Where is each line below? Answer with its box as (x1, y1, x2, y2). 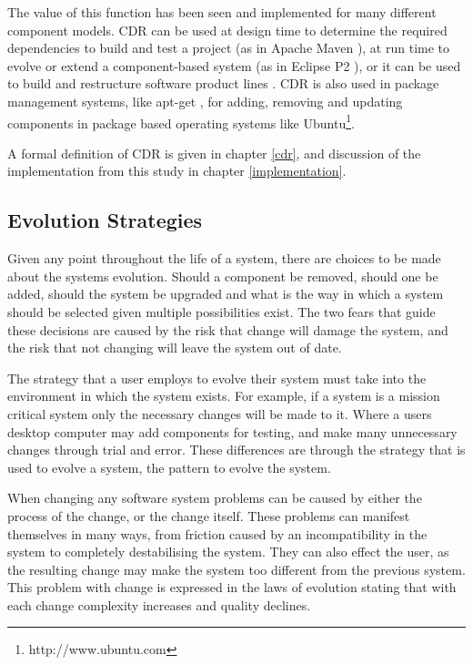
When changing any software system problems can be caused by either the (7, 488, 422, 507)
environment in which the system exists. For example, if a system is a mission (7, 386, 440, 405)
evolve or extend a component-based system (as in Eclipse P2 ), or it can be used (7, 56, 461, 75)
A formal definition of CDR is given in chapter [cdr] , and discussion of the (7, 143, 421, 162)
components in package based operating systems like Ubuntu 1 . (7, 110, 355, 132)
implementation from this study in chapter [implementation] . (7, 161, 347, 180)
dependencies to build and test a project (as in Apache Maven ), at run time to (7, 38, 450, 57)
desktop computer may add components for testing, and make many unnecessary (7, 422, 458, 441)
